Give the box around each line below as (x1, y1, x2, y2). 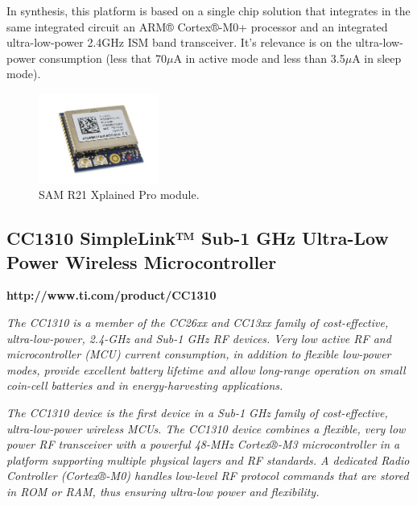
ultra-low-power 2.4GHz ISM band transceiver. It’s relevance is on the (6, 34, 352, 51)
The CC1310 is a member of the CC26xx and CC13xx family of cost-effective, (6, 313, 389, 330)
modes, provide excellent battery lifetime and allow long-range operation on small (6, 361, 406, 378)
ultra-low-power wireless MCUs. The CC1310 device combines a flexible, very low (6, 420, 406, 437)
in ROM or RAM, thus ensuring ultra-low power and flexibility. (6, 482, 320, 499)
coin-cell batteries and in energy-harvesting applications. (6, 377, 283, 394)
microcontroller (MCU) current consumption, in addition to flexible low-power (6, 346, 391, 362)
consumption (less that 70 (39, 49, 167, 66)
